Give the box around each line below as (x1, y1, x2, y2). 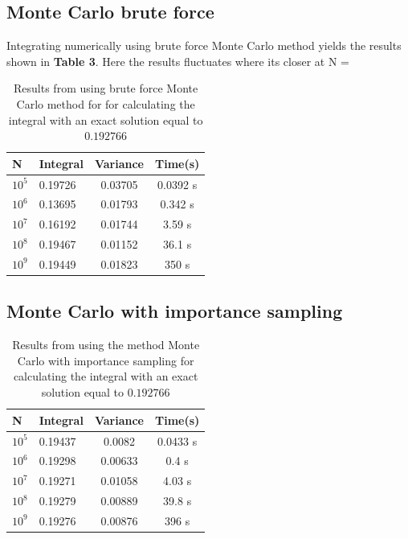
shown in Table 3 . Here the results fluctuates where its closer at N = (6, 52, 349, 69)
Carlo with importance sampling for (17, 352, 194, 368)
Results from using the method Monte (12, 336, 200, 353)
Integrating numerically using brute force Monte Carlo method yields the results (6, 37, 402, 54)
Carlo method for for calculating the (16, 95, 195, 112)
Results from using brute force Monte (14, 80, 198, 97)
